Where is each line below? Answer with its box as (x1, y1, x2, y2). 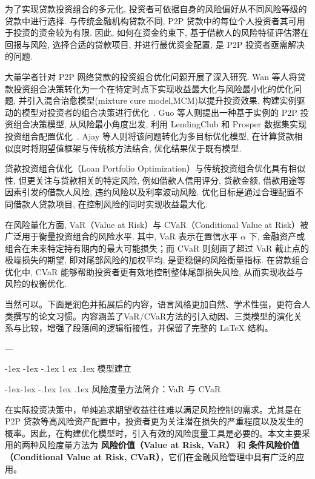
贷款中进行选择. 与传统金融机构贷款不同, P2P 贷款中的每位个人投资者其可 (5, 14, 297, 27)
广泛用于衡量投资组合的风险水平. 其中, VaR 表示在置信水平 (5, 230, 238, 243)
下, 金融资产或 (248, 230, 305, 243)
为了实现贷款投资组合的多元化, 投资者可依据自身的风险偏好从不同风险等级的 (5, 2, 307, 15)
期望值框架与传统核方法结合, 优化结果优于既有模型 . (38, 141, 242, 154)
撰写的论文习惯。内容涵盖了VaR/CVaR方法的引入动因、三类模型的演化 (13, 309, 294, 322)
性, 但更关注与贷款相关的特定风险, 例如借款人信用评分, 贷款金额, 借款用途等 (5, 173, 306, 186)
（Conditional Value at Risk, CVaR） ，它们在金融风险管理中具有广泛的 (5, 451, 296, 463)
